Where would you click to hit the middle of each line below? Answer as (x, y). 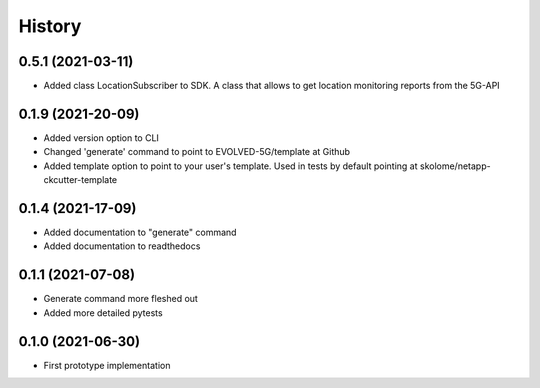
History (50, 26)
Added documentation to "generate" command (140, 232)
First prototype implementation (107, 365)
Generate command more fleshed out (121, 299)
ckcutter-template (80, 180)
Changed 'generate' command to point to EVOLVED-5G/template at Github (196, 152)
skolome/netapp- (455, 166)
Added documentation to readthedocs (122, 246)
